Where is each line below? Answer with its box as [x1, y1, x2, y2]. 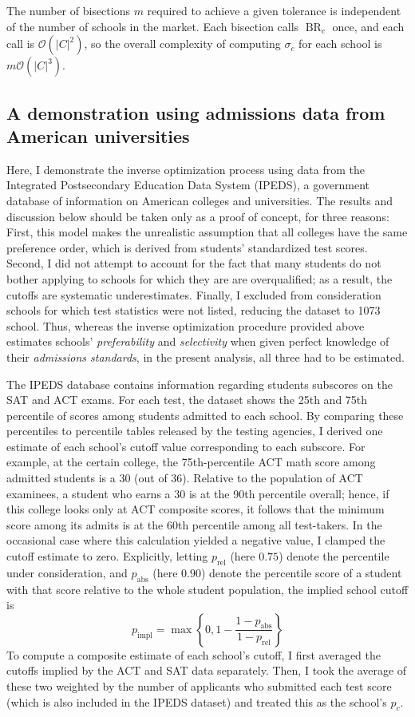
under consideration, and [6, 564, 128, 580]
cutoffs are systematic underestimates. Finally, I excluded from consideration [6, 286, 381, 303]
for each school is [298, 35, 382, 52]
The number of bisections [6, 2, 130, 18]
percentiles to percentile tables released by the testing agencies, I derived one [6, 422, 383, 439]
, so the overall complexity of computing [84, 35, 281, 52]
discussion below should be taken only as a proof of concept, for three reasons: [6, 208, 389, 224]
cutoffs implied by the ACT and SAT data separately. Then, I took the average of [6, 662, 407, 679]
